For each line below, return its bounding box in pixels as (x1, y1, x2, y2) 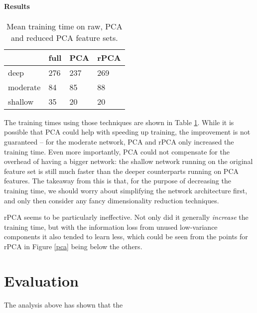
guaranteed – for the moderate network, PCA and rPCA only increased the (4, 136, 234, 147)
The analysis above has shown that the (4, 299, 123, 310)
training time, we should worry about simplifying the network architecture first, (4, 185, 248, 195)
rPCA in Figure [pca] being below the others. (4, 241, 142, 251)
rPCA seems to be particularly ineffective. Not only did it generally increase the (4, 212, 249, 222)
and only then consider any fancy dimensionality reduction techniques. (4, 195, 219, 205)
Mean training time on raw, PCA (6, 20, 123, 32)
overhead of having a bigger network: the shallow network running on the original (4, 156, 253, 166)
